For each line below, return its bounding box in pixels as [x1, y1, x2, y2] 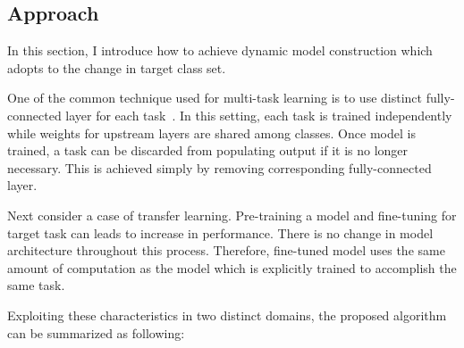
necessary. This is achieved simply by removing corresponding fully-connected [7, 158, 432, 177]
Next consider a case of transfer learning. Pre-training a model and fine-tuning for [7, 205, 457, 224]
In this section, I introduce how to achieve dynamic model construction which [7, 41, 433, 60]
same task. [7, 276, 65, 294]
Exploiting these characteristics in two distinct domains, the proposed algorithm [7, 305, 447, 324]
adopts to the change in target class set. [7, 58, 226, 77]
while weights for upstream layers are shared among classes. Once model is [7, 123, 416, 142]
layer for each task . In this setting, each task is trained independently [65, 105, 452, 124]
